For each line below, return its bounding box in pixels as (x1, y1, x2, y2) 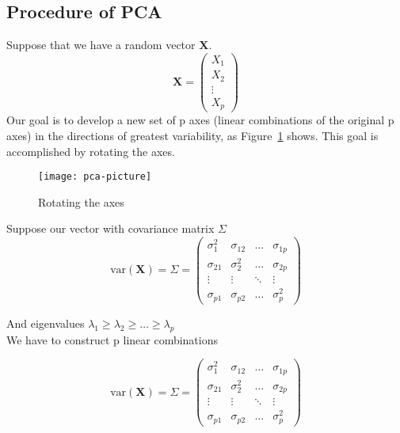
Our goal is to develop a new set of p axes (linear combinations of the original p (6, 112, 394, 128)
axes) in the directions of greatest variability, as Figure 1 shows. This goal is (6, 127, 379, 143)
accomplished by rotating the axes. (6, 142, 175, 159)
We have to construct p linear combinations (6, 331, 219, 348)
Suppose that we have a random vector (6, 36, 196, 53)
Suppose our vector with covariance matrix (6, 220, 215, 237)
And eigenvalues (6, 314, 85, 331)
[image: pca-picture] (38, 171, 152, 183)
